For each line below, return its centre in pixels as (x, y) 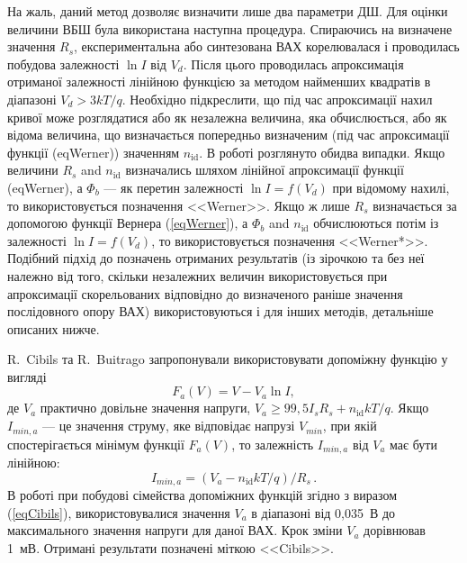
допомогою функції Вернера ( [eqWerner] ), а (128, 223)
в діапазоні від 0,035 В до (323, 512)
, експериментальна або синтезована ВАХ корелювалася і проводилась (267, 46)
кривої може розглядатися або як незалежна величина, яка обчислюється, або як (227, 117)
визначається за (415, 205)
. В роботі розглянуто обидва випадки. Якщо (322, 152)
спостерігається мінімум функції (96, 444)
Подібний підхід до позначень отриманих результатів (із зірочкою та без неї (216, 258)
